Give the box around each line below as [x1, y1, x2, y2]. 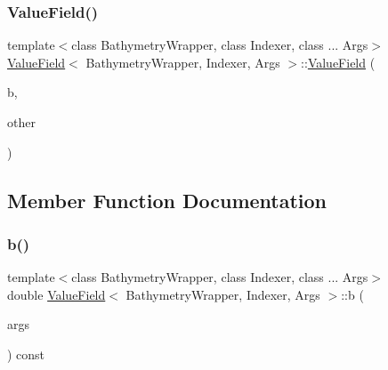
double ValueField [7, 285, 106, 303]
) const [7, 344, 45, 363]
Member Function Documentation [7, 186, 327, 213]
